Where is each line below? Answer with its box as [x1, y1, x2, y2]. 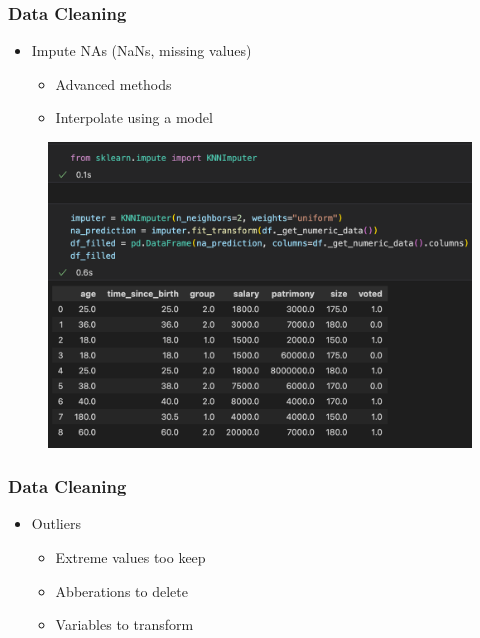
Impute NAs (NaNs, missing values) [31, 40, 252, 61]
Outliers [31, 513, 81, 534]
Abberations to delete [55, 580, 188, 601]
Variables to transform [55, 614, 194, 635]
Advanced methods [55, 73, 172, 94]
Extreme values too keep [55, 546, 206, 567]
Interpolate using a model [55, 107, 213, 128]
